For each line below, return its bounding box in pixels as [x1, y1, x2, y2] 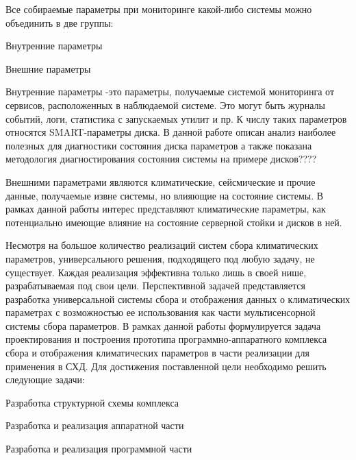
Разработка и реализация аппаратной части [5, 418, 184, 433]
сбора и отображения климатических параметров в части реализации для [5, 346, 309, 360]
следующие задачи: [5, 372, 85, 387]
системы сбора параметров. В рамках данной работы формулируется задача [5, 318, 321, 332]
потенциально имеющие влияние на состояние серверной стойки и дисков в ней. [5, 215, 342, 229]
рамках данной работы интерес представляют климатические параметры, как [5, 202, 326, 216]
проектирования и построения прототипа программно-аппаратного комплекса [5, 332, 327, 346]
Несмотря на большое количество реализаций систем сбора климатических [5, 238, 318, 252]
